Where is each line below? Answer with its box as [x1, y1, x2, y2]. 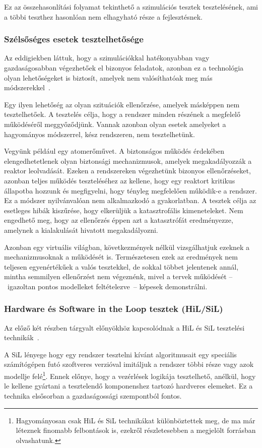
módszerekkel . [4, 82, 50, 93]
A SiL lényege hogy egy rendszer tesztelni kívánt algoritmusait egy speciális [4, 349, 237, 359]
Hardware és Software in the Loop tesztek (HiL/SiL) [4, 302, 223, 315]
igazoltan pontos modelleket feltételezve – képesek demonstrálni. [7, 281, 208, 291]
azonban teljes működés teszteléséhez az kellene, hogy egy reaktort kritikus [4, 175, 235, 185]
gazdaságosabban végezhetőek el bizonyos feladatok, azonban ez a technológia [4, 62, 244, 73]
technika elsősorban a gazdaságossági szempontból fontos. [4, 390, 182, 401]
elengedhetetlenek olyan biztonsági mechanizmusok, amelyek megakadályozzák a [4, 155, 252, 166]
